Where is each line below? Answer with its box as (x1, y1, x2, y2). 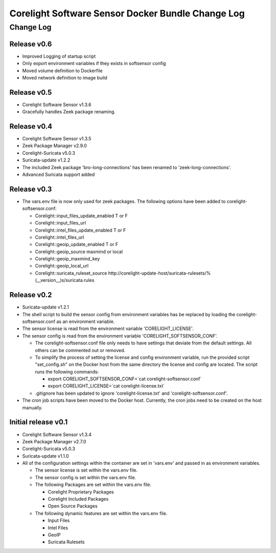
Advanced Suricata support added (22, 172, 95, 178)
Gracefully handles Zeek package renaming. (22, 109, 116, 115)
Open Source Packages (48, 503, 98, 509)
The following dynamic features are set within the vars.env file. (35, 510, 168, 516)
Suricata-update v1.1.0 (22, 453, 69, 459)
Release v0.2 (9, 291, 52, 299)
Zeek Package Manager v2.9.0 (22, 142, 87, 149)
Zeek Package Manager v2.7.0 (22, 438, 86, 444)
